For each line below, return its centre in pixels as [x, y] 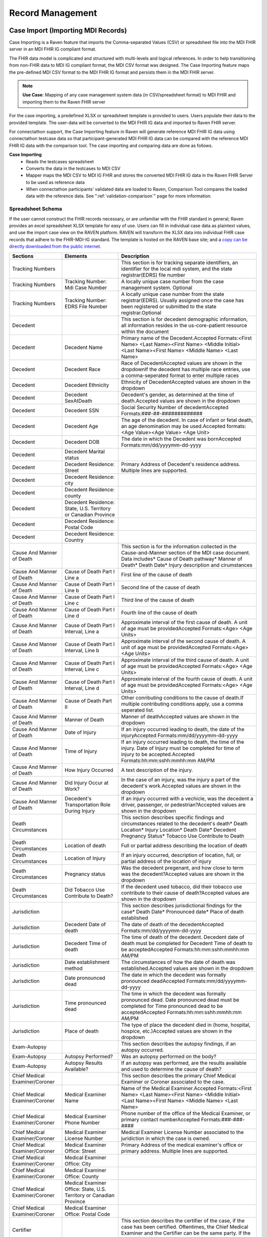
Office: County [82, 1176]
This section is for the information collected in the [179, 546]
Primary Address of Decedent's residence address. [181, 464]
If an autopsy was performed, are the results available [184, 1063]
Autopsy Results [84, 1063]
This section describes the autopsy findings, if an [179, 1044]
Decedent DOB [82, 442]
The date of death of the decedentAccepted [173, 924]
